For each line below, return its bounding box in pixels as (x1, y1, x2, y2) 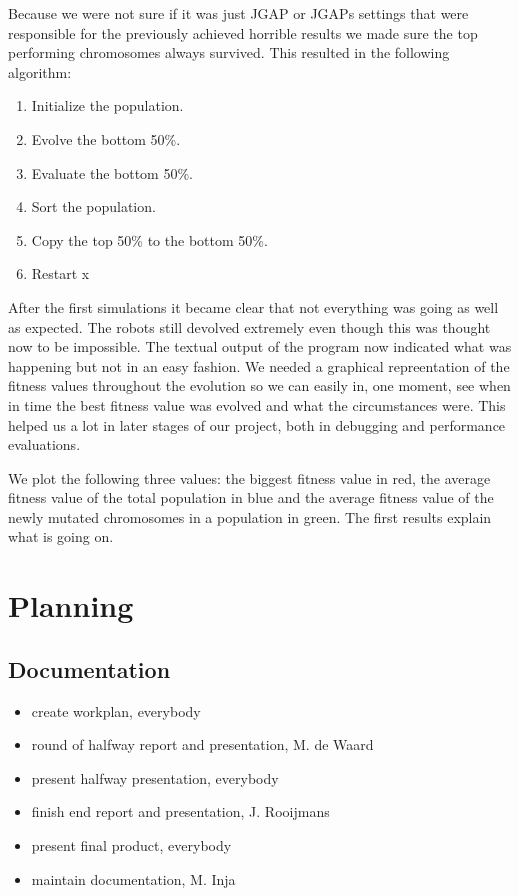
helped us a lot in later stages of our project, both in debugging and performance (8, 414, 506, 435)
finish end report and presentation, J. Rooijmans (31, 801, 330, 822)
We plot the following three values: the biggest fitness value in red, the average (8, 467, 491, 488)
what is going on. (8, 526, 114, 547)
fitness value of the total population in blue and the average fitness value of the (8, 487, 494, 508)
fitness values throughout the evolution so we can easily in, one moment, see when (8, 375, 511, 396)
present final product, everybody (31, 835, 232, 856)
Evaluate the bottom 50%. (31, 162, 193, 183)
